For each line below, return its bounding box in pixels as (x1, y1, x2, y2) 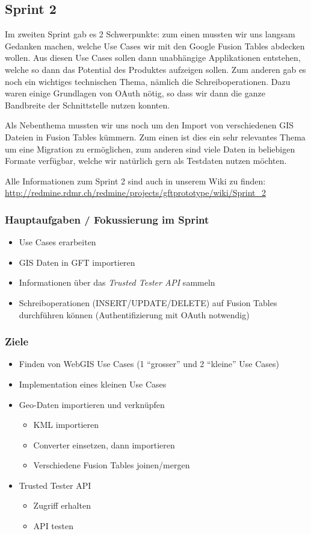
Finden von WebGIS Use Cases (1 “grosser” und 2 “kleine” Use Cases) (19, 357, 279, 370)
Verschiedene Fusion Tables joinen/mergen (33, 459, 190, 471)
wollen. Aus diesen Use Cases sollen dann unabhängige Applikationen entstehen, (5, 51, 301, 64)
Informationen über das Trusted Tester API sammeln (19, 276, 215, 289)
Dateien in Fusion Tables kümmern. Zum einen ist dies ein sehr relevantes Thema (5, 130, 306, 143)
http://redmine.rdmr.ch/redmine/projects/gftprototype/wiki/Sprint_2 (5, 186, 266, 199)
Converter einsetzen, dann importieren (33, 438, 175, 451)
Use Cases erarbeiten (19, 236, 96, 248)
